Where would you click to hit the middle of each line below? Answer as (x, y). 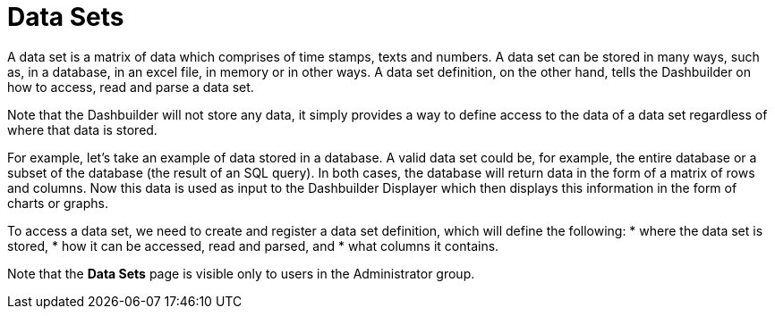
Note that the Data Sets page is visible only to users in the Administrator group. (241, 273)
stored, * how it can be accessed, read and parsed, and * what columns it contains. (253, 245)
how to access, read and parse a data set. (131, 87)
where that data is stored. (82, 129)
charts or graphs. (58, 203)
